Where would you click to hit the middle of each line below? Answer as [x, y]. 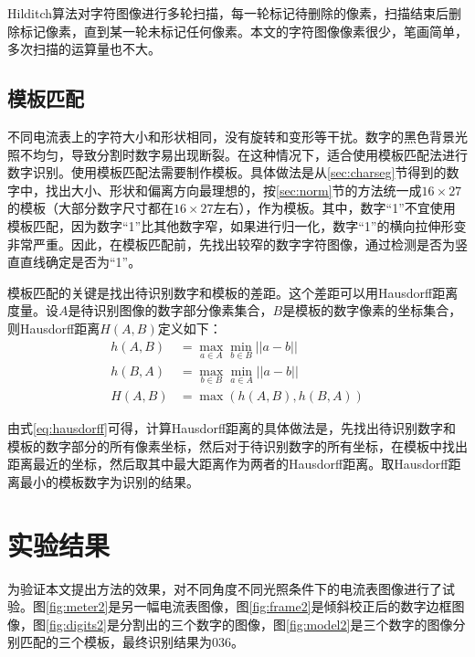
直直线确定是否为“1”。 [74, 262]
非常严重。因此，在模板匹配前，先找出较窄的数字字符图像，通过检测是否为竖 [237, 244]
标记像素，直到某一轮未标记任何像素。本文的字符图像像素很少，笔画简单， [243, 31]
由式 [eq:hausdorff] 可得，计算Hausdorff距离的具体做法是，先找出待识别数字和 [232, 428]
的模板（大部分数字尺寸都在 [90, 208]
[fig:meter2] [77, 606]
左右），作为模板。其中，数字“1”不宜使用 [334, 208]
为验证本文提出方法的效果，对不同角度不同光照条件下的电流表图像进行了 [225, 588]
